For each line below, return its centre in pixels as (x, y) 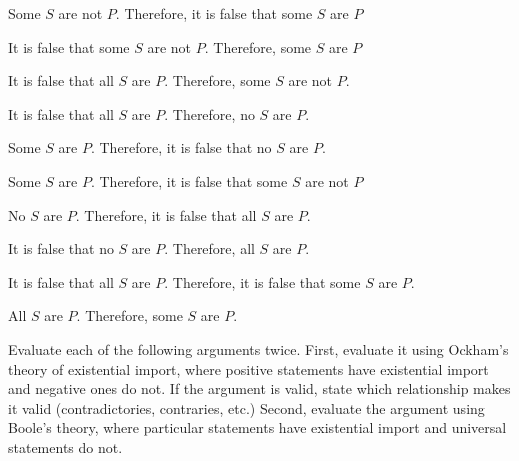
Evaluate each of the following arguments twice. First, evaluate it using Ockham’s (258, 348)
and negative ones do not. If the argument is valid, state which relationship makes (259, 388)
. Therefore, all (209, 248)
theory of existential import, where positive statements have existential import (248, 368)
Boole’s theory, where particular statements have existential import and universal (257, 427)
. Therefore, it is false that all (166, 214)
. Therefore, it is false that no (181, 147)
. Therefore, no (209, 113)
